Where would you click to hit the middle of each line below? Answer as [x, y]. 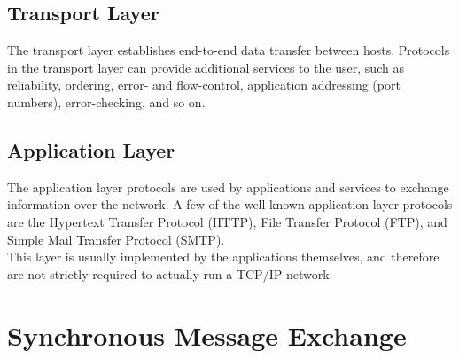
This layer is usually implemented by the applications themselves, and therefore [223, 257]
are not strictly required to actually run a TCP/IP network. [170, 273]
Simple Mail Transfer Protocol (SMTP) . [116, 239]
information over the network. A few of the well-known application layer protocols [230, 204]
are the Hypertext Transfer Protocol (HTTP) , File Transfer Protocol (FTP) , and [227, 221]
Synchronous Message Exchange [207, 335]
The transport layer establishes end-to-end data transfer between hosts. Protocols [229, 50]
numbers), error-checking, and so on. [106, 101]
